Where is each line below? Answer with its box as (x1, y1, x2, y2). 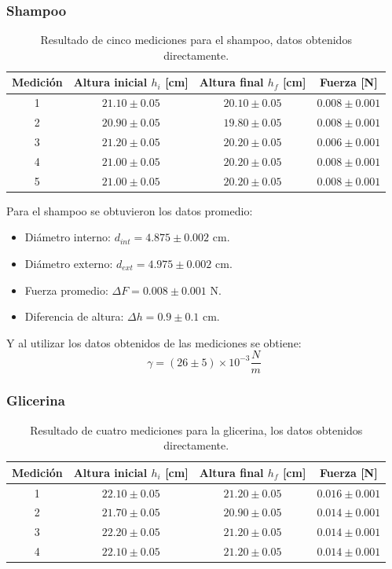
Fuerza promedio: (24, 281, 108, 298)
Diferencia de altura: (24, 308, 124, 325)
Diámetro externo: (24, 255, 113, 271)
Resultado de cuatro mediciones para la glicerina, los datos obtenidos (30, 421, 363, 438)
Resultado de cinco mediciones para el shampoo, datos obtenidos (40, 31, 352, 48)
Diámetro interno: (24, 229, 111, 245)
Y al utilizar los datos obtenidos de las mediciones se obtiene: (6, 334, 302, 351)
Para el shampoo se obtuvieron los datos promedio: (6, 202, 253, 218)
